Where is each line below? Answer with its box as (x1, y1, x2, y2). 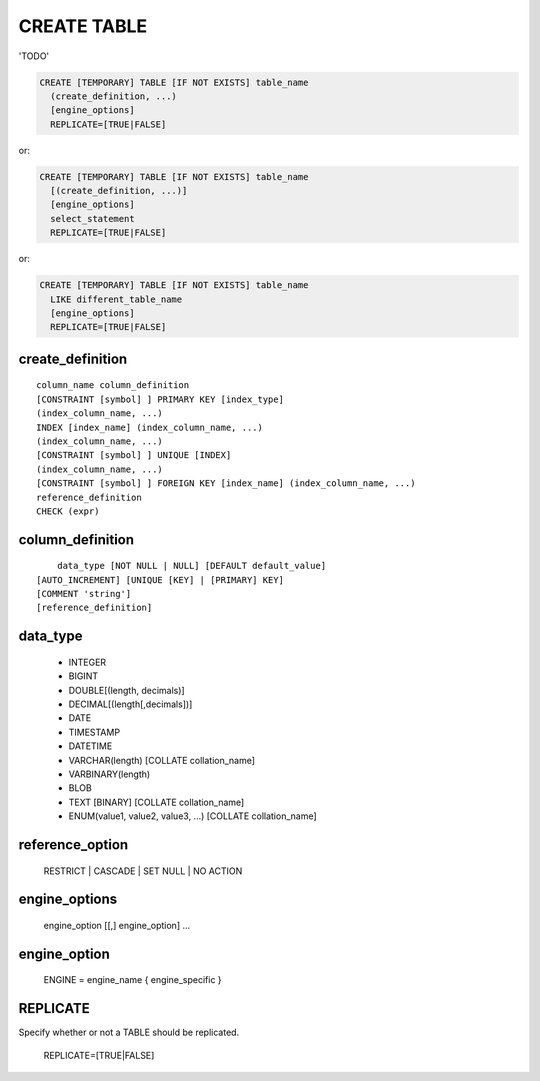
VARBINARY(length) (68, 768, 151, 780)
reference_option (18, 836, 129, 853)
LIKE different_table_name (50, 293, 183, 305)
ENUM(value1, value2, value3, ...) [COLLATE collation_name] (68, 810, 317, 822)
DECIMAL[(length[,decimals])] (68, 698, 193, 710)
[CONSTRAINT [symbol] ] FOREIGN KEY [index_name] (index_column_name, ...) (36, 478, 416, 489)
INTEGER (68, 656, 107, 668)
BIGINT (68, 670, 99, 682)
